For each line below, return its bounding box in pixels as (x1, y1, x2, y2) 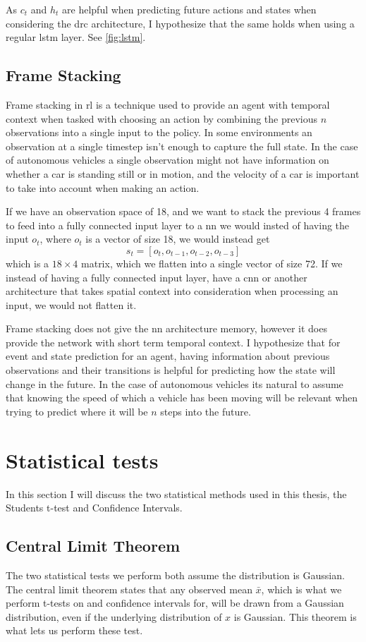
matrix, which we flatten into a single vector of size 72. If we (81, 255, 343, 270)
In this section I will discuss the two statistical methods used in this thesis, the (6, 486, 347, 501)
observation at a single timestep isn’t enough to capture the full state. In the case (6, 138, 358, 153)
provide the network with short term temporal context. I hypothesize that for (6, 334, 341, 349)
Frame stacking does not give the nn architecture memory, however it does (6, 321, 327, 336)
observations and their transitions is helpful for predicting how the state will (6, 363, 336, 377)
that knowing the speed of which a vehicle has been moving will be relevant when (6, 390, 358, 405)
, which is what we (261, 581, 342, 596)
